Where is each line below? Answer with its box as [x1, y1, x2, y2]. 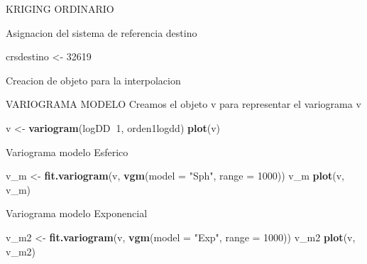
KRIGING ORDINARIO [6, 1, 114, 16]
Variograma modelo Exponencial [6, 206, 148, 221]
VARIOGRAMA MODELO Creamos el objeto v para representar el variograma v [6, 97, 361, 111]
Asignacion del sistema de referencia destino [6, 25, 197, 40]
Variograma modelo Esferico [6, 144, 128, 159]
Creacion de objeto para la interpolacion [6, 72, 181, 87]
